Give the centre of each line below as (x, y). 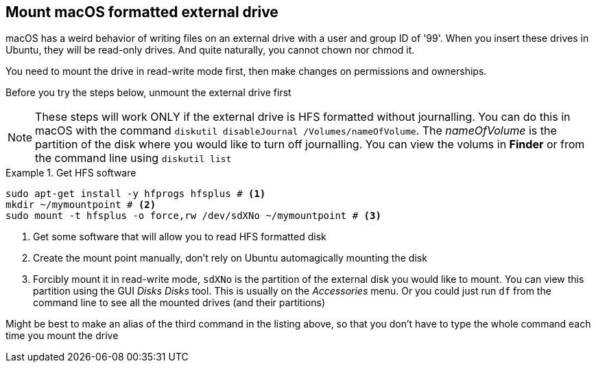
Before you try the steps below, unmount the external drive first (148, 93)
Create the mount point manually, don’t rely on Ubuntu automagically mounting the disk (230, 258)
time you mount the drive (62, 336)
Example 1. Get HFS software (71, 173)
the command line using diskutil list (133, 158)
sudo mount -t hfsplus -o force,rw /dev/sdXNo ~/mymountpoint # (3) (193, 216)
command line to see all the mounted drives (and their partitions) (179, 303)
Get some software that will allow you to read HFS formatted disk (180, 237)
